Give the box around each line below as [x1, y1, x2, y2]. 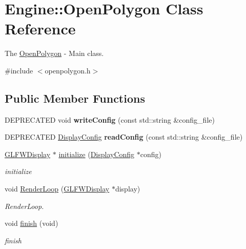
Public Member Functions [5, 90, 145, 106]
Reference [5, 18, 76, 39]
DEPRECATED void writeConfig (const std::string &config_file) [5, 114, 215, 125]
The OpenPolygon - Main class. [5, 48, 104, 59]
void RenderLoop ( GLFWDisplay [5, 183, 110, 194]
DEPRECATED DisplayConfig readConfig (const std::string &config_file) [5, 131, 243, 142]
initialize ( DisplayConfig [58, 148, 135, 159]
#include [5, 65, 33, 75]
